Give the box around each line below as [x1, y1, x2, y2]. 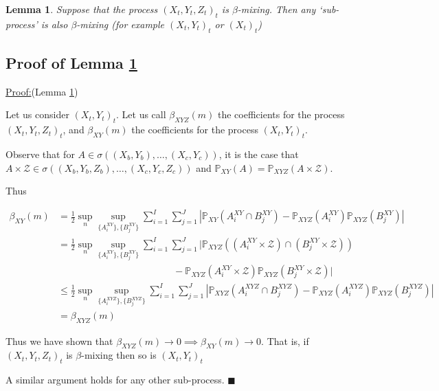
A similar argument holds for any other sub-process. [5, 372, 225, 387]
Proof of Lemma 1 [5, 52, 137, 73]
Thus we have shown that [5, 333, 113, 348]
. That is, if [261, 333, 309, 348]
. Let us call [116, 107, 166, 122]
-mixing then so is [81, 348, 157, 362]
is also [41, 16, 68, 31]
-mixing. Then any [237, 2, 316, 16]
